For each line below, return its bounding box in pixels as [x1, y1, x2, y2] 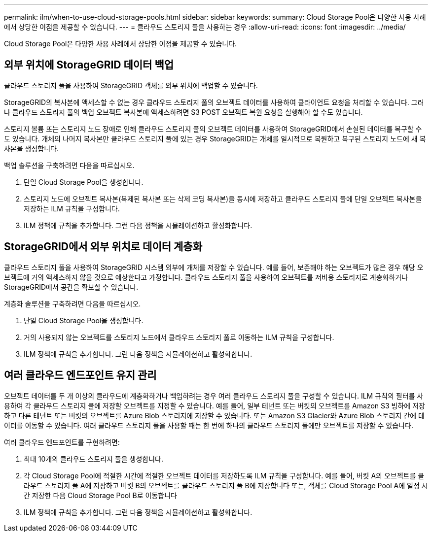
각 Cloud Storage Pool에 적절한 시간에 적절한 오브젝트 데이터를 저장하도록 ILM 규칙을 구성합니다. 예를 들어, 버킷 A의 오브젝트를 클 [24, 471, 425, 480]
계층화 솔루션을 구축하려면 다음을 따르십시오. [4, 299, 141, 308]
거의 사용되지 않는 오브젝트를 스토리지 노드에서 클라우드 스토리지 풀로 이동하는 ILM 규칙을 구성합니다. [24, 333, 334, 341]
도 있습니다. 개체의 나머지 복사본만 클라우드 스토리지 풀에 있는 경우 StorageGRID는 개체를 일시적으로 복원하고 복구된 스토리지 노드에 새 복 [4, 134, 426, 143]
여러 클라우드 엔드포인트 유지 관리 [4, 369, 157, 382]
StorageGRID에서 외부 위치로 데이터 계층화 [4, 240, 203, 253]
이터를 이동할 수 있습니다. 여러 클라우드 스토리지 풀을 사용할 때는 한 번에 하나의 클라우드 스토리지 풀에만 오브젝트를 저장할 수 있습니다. [4, 421, 413, 430]
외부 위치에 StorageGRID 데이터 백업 [4, 59, 174, 71]
